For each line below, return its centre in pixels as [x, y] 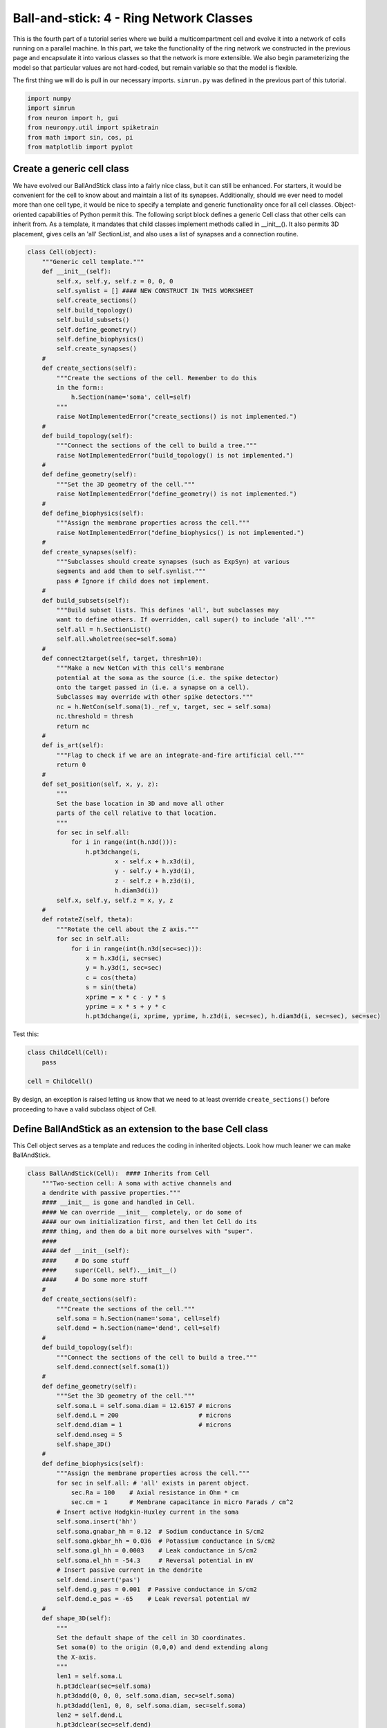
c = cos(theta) [111, 977]
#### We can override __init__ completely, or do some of [142, 1212]
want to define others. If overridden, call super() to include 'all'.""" [186, 620]
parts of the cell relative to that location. [136, 813]
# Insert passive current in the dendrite [130, 1570]
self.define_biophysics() [100, 339]
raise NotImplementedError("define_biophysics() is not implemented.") [180, 533]
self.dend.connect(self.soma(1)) [113, 1367]
